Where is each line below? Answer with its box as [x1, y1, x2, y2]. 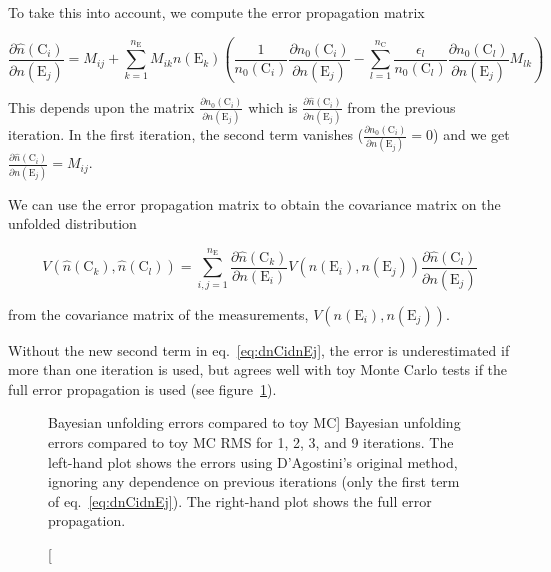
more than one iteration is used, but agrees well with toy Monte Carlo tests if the [8, 359, 508, 380]
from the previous [347, 96, 456, 117]
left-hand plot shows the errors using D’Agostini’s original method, [48, 451, 458, 472]
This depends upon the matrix [8, 96, 195, 117]
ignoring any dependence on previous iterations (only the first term [48, 471, 460, 492]
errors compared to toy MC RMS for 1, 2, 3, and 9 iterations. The [48, 431, 454, 452]
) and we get [433, 124, 510, 145]
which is [248, 96, 298, 117]
